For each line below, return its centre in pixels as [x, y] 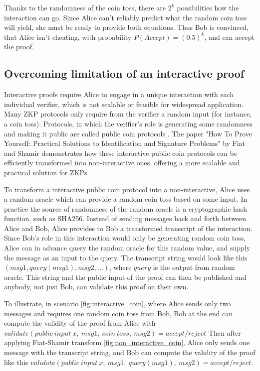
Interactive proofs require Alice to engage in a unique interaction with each [119, 94]
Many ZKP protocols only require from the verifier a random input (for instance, [128, 114]
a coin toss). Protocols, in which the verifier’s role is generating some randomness [129, 123]
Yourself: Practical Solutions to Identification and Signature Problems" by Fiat [125, 143]
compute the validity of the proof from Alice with [80, 323]
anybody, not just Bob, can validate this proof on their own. [96, 287]
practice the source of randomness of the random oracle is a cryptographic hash [126, 208]
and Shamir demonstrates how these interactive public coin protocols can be [121, 153]
